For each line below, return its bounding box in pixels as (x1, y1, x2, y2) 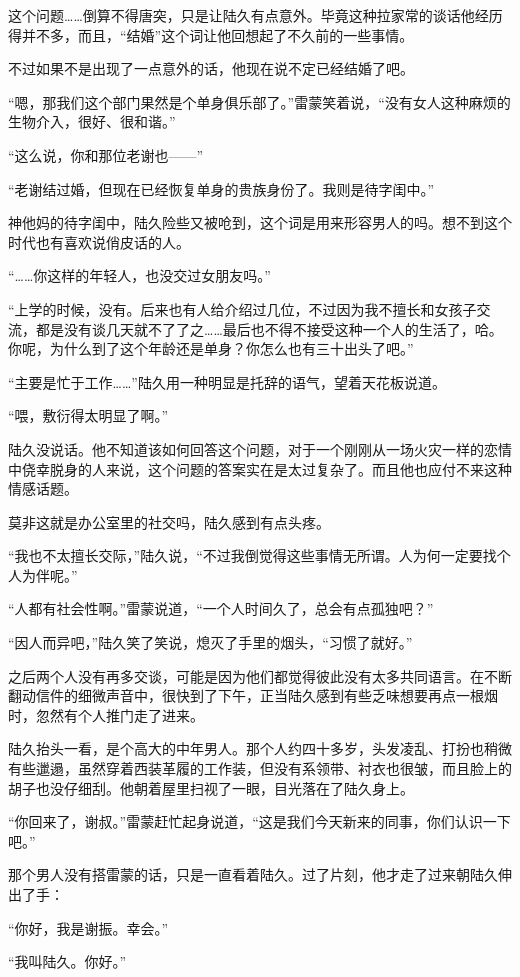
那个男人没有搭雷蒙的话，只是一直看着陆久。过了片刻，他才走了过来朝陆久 (8, 864, 498, 885)
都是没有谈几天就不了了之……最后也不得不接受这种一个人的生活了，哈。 (35, 318, 503, 339)
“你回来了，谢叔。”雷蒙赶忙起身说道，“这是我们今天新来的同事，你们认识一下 (8, 811, 511, 832)
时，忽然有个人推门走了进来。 (8, 704, 204, 725)
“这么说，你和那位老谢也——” (8, 144, 204, 165)
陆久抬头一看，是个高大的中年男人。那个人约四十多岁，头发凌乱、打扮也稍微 (8, 738, 512, 759)
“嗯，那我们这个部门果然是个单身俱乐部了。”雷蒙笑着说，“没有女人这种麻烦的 (8, 91, 511, 112)
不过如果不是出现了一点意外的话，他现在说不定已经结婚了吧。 (8, 58, 414, 79)
